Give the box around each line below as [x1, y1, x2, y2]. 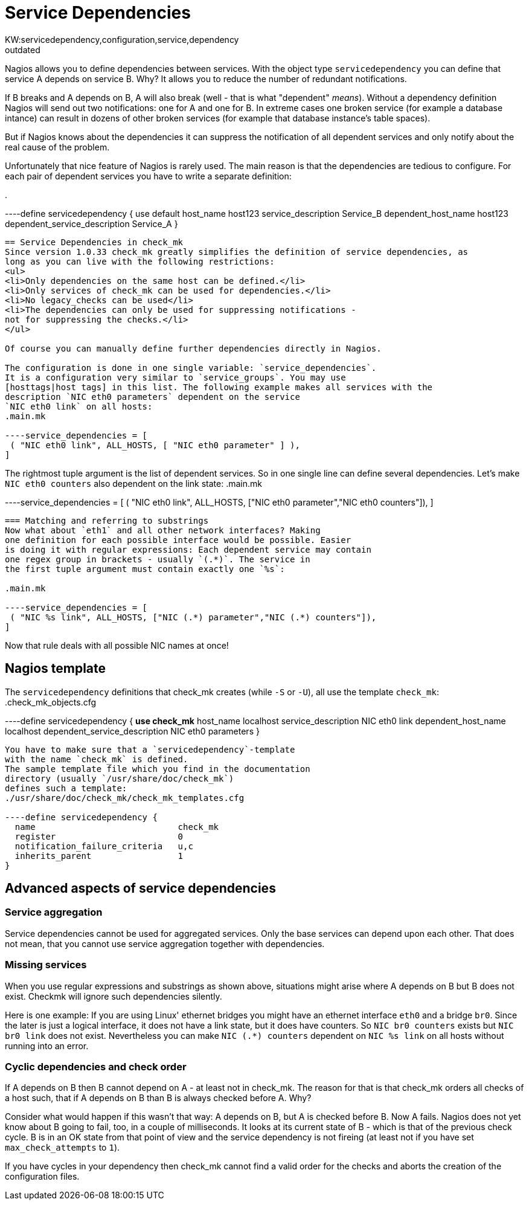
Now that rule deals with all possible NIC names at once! [5, 640, 229, 651]
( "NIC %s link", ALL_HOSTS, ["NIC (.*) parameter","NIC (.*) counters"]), [10, 612, 377, 622]
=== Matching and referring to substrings [5, 515, 209, 525]
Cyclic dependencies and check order [5, 1060, 187, 1073]
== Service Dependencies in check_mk [5, 237, 184, 247]
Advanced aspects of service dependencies [5, 881, 276, 896]
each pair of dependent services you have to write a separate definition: [5, 170, 292, 181]
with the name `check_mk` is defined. [5, 754, 188, 764]
